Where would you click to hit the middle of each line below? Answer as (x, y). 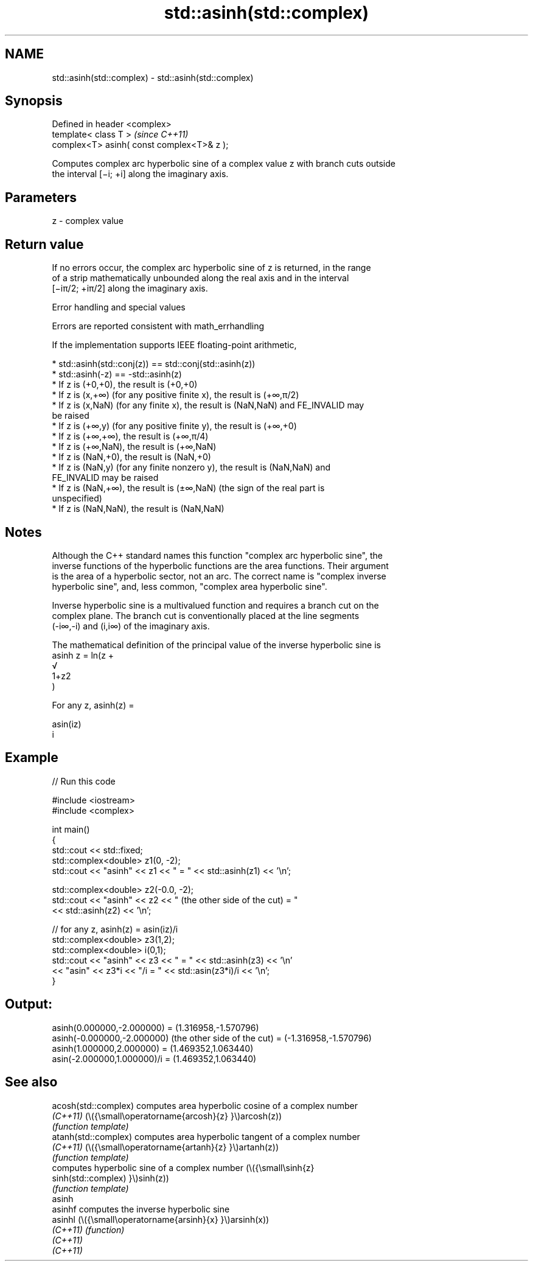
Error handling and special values (119, 307)
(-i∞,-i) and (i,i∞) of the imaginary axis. (131, 626)
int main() (71, 829)
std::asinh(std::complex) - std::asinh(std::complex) (153, 77)
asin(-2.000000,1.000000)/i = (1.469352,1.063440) (154, 1058)
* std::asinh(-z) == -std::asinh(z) (117, 374)
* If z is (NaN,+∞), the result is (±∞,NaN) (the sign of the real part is (188, 488)
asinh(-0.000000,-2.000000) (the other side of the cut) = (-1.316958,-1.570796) (212, 1038)
